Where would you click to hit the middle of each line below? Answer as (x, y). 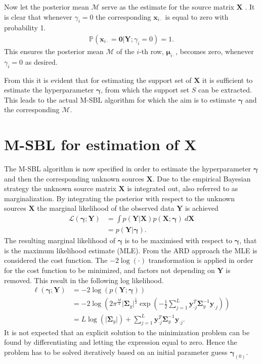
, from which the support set (145, 90)
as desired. (41, 61)
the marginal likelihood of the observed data (106, 208)
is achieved (202, 208)
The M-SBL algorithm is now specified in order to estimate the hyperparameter (128, 169)
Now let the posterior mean (47, 7)
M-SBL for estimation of (92, 144)
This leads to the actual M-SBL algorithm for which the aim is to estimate (120, 99)
